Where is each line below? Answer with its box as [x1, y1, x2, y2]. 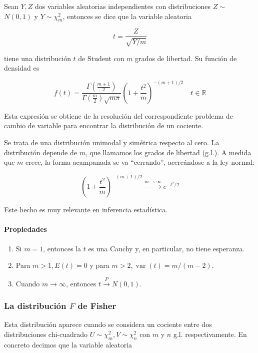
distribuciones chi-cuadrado [4, 328, 88, 339]
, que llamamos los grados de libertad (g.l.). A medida [85, 147, 251, 157]
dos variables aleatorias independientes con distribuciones [35, 1, 211, 11]
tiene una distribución [4, 53, 71, 63]
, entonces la [43, 243, 81, 253]
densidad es [4, 63, 39, 73]
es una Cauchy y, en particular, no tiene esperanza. [88, 243, 245, 253]
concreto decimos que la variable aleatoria [4, 339, 132, 349]
